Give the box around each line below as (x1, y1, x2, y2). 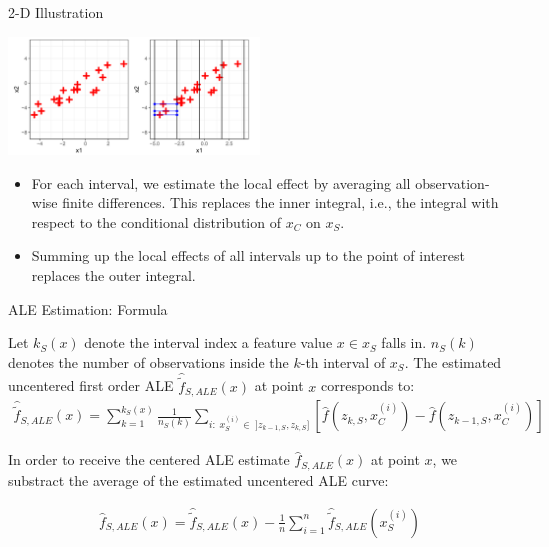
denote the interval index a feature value (84, 332, 333, 353)
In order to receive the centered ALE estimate (8, 449, 290, 470)
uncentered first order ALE (8, 375, 174, 396)
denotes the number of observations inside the (8, 351, 289, 372)
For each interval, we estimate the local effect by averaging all (31, 172, 411, 193)
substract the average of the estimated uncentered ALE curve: (8, 469, 389, 490)
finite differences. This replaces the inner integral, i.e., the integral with (62, 192, 499, 213)
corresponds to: (321, 375, 415, 396)
